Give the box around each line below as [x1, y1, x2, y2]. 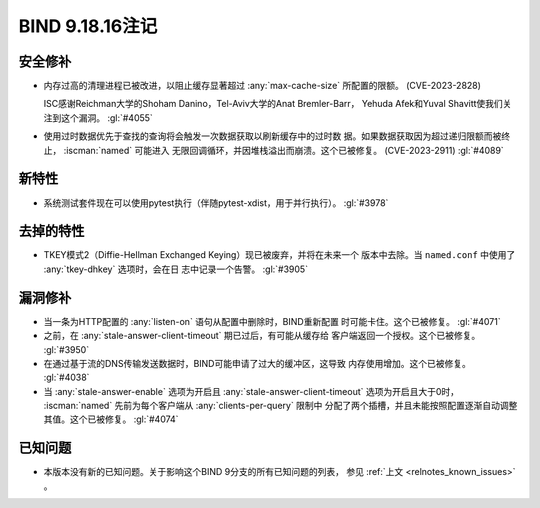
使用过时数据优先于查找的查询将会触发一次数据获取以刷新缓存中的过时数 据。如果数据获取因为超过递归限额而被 [43, 130, 502, 142]
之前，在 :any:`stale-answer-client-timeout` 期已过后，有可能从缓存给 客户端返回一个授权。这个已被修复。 [43, 330, 481, 342]
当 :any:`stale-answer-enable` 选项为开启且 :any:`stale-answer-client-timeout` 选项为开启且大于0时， [43, 385, 460, 397]
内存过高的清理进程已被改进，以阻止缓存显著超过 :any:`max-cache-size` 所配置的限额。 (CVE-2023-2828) [43, 80, 482, 92]
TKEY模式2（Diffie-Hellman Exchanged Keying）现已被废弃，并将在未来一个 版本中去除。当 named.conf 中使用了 [43, 249, 516, 261]
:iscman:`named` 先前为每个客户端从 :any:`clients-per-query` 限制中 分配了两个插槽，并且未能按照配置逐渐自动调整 [43, 400, 518, 412]
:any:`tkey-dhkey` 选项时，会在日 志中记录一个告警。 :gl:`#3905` [43, 263, 309, 275]
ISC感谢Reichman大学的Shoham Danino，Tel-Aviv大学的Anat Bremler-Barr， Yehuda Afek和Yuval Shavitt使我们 [43, 98, 504, 110]
